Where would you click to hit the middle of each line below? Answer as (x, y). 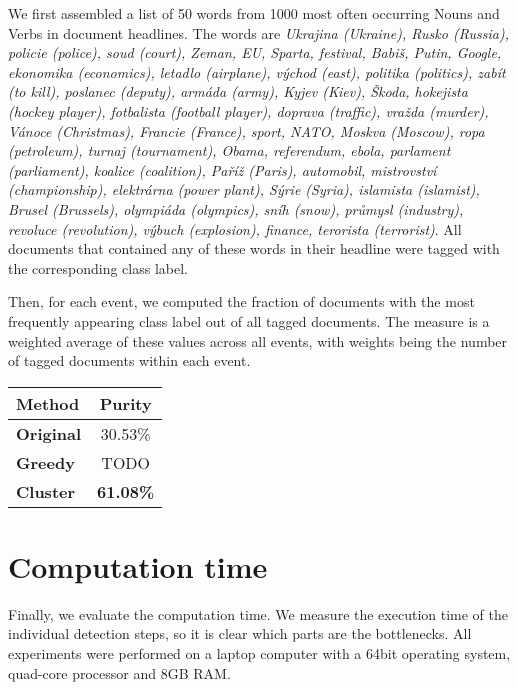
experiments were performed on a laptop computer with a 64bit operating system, (259, 653)
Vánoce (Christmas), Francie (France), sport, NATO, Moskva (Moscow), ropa (246, 130)
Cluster (46, 491)
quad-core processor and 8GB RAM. (119, 672)
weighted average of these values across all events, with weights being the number (258, 340)
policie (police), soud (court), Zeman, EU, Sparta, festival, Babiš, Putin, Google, (255, 52)
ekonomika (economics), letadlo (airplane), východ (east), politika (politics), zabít (257, 71)
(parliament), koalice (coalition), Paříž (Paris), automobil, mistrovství (222, 169)
